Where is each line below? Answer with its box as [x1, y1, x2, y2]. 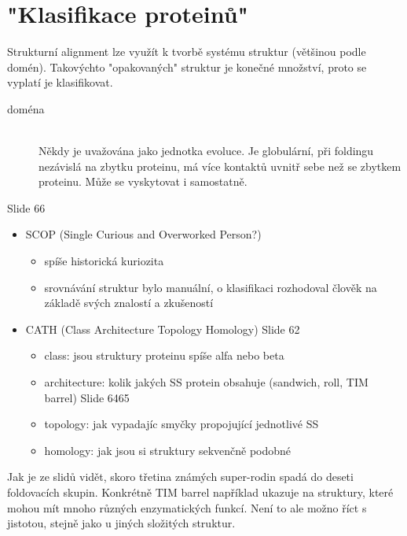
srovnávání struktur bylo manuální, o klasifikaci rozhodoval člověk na [44, 279, 377, 295]
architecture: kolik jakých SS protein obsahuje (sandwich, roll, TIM [44, 374, 368, 390]
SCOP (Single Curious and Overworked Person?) [25, 226, 262, 242]
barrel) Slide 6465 [44, 389, 130, 405]
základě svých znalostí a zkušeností [44, 294, 214, 311]
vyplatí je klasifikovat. [7, 74, 113, 91]
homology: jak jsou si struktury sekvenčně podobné [44, 442, 291, 458]
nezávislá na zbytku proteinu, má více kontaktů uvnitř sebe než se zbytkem [38, 157, 401, 174]
